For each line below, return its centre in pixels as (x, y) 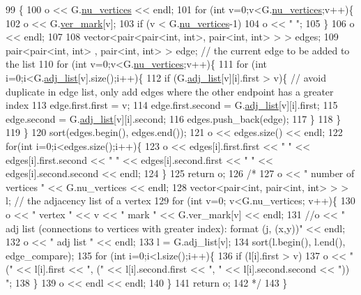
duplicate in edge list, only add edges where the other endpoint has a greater (170, 91)
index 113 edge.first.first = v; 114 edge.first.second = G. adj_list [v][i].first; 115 (172, 105)
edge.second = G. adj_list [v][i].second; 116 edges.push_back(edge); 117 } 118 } (174, 118)
